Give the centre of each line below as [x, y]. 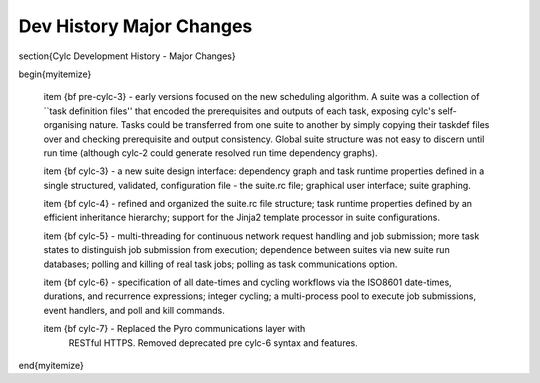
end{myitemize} [51, 365]
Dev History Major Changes [135, 26]
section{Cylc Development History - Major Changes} [127, 56]
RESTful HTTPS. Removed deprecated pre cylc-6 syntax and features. [213, 342]
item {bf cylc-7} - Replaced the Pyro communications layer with [174, 329]
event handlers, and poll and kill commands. [134, 310]
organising [65, 125]
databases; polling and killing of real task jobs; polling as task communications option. [220, 264]
